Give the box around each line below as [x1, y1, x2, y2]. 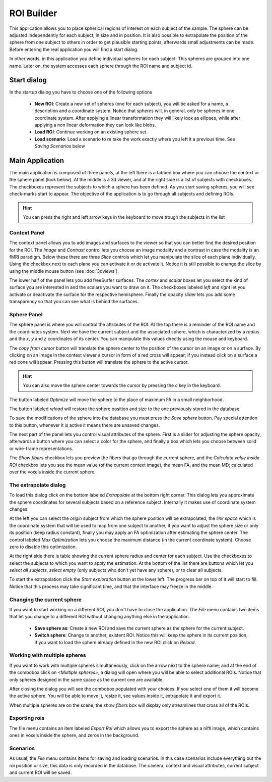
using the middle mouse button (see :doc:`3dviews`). [9, 268, 119, 274]
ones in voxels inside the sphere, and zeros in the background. [9, 732, 140, 739]
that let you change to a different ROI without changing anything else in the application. [9, 614, 190, 620]
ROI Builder [9, 8, 57, 19]
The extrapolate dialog [9, 481, 66, 488]
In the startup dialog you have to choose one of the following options [9, 89, 152, 95]
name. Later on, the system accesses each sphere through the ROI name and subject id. [9, 63, 192, 69]
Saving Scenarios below [34, 143, 85, 149]
